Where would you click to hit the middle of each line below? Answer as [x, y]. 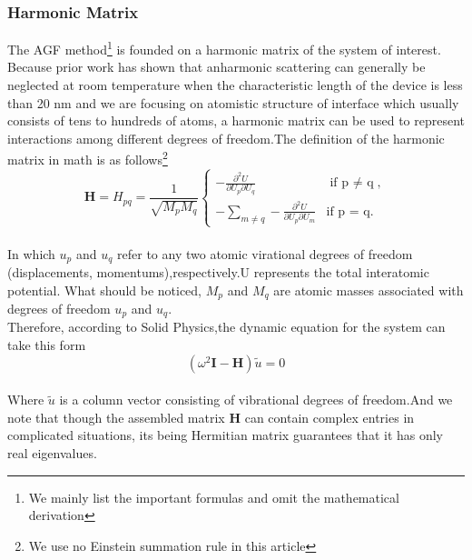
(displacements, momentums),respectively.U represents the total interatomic [218, 271]
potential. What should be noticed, [105, 290]
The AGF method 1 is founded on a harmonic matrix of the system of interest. [224, 48]
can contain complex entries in [329, 417]
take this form [47, 345]
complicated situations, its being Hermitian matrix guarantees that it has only [226, 435]
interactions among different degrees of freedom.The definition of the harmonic [226, 138]
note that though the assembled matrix [116, 417]
